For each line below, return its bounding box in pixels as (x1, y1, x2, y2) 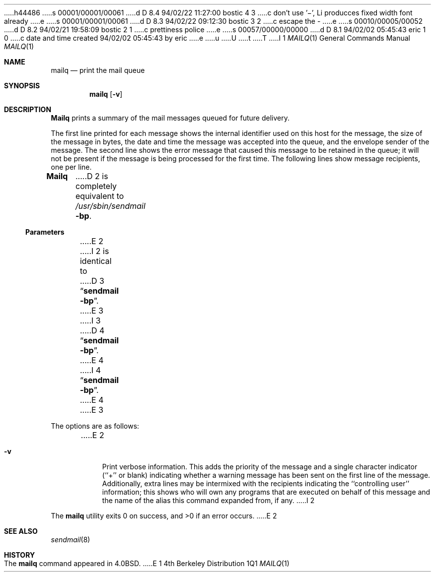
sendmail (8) (51, 535, 90, 544)
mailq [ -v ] (89, 90, 123, 98)
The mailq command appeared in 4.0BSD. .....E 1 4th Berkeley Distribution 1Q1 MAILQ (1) (4, 559, 290, 568)
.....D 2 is (75, 171, 108, 181)
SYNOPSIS (4, 81, 40, 90)
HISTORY (4, 551, 35, 559)
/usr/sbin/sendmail (75, 201, 145, 211)
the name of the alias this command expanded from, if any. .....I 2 (102, 496, 315, 505)
